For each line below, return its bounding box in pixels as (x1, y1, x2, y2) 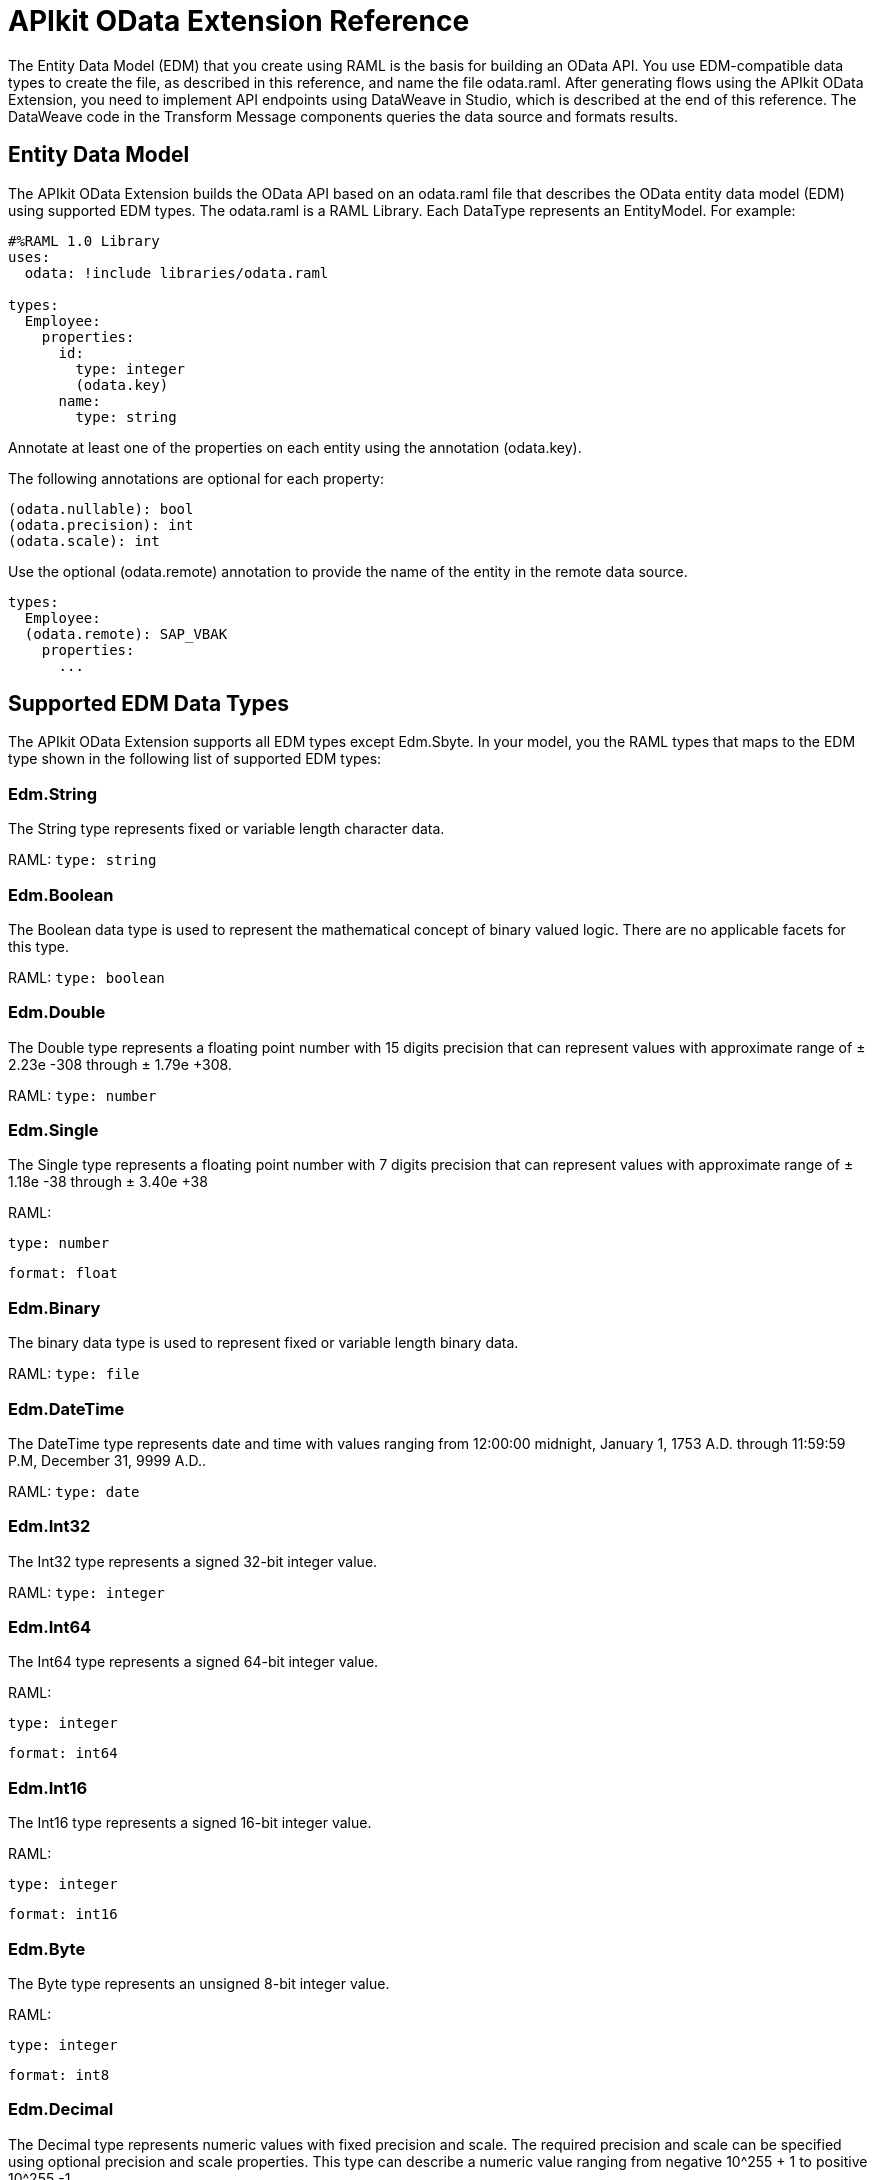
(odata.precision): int (8, 516, 194, 533)
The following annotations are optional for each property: (8, 469, 384, 487)
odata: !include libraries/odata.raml (24, 264, 329, 281)
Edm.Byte (8, 1938, 86, 1959)
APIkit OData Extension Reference (8, 4, 470, 38)
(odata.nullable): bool (8, 500, 194, 517)
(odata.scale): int (8, 532, 160, 549)
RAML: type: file (8, 1365, 140, 1383)
